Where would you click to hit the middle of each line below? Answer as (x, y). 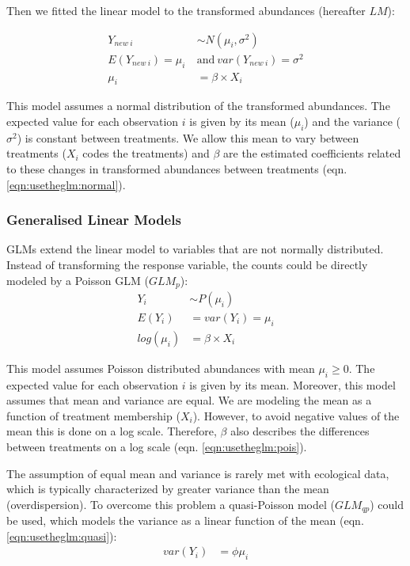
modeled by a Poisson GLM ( (78, 280)
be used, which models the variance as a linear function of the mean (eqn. (185, 520)
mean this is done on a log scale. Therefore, (112, 431)
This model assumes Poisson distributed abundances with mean (161, 368)
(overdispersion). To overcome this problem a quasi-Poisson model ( (171, 504)
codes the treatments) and (146, 153)
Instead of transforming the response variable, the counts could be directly (187, 264)
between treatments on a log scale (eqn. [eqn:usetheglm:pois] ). (157, 447)
